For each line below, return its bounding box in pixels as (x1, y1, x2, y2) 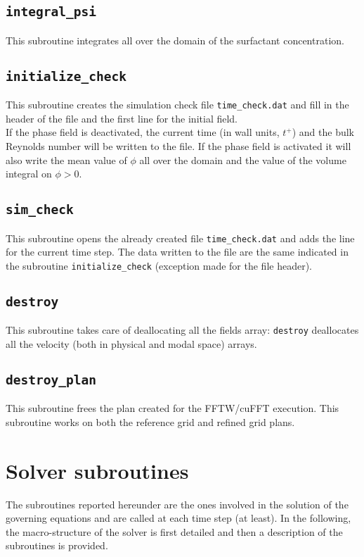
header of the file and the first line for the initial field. (6, 111, 238, 125)
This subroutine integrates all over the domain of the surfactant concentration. (6, 32, 344, 47)
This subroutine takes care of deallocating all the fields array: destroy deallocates (6, 323, 359, 337)
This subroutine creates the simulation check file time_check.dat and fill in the (6, 97, 349, 112)
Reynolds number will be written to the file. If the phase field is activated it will (6, 139, 351, 153)
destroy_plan (6, 372, 96, 387)
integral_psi (6, 4, 96, 20)
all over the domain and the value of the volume (139, 152, 346, 167)
